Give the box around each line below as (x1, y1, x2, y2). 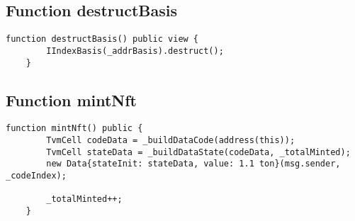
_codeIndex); (6, 171, 67, 181)
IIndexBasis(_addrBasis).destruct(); (46, 45, 224, 56)
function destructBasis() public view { (6, 34, 199, 45)
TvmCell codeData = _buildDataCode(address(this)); (46, 135, 295, 146)
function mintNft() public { (6, 123, 143, 134)
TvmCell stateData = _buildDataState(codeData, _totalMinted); (46, 147, 351, 157)
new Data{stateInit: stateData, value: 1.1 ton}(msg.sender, (46, 159, 341, 169)
